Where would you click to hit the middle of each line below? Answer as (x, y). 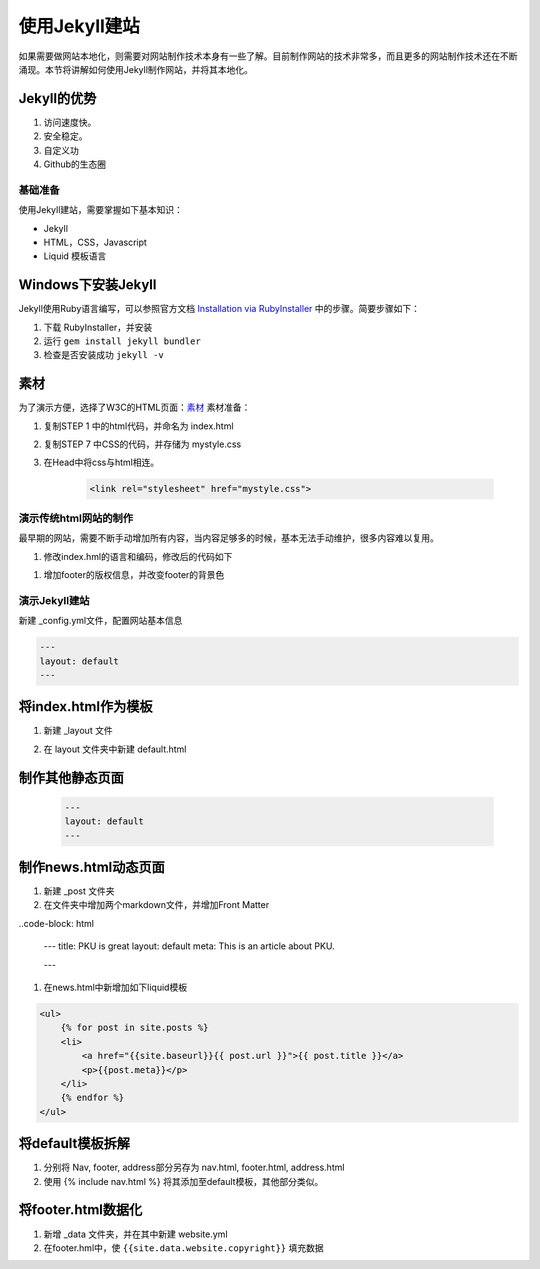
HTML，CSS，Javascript (95, 242)
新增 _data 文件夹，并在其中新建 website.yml (136, 1234)
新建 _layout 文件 (78, 731)
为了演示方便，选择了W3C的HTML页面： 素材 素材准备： (134, 407)
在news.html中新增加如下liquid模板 (115, 987)
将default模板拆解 (74, 1143)
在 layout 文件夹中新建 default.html (115, 749)
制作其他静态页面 (71, 777)
